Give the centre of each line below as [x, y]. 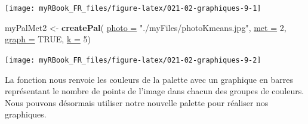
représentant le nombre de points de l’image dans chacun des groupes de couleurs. [155, 91]
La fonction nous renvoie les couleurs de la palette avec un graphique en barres [149, 79]
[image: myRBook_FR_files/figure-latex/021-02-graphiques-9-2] [133, 60]
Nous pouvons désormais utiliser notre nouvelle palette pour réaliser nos [137, 102]
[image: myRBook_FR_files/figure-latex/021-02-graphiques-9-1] [133, 8]
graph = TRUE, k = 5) [48, 39]
